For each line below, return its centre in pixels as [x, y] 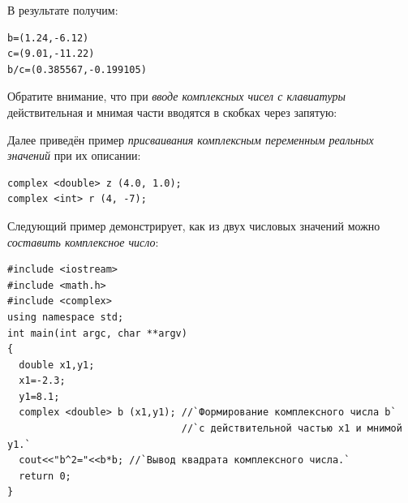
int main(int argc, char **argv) [97, 333]
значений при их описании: [74, 155]
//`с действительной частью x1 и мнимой [292, 429]
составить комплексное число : [83, 241]
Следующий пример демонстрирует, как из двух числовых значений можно [194, 225]
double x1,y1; [57, 365]
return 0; [45, 476]
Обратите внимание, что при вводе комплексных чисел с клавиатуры [176, 96]
